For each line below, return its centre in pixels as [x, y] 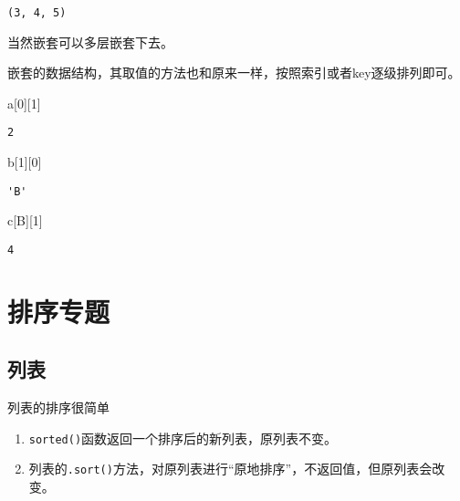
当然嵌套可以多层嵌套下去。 [90, 42]
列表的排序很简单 [58, 407]
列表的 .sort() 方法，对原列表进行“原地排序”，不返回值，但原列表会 [230, 469]
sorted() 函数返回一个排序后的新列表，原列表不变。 [183, 438]
